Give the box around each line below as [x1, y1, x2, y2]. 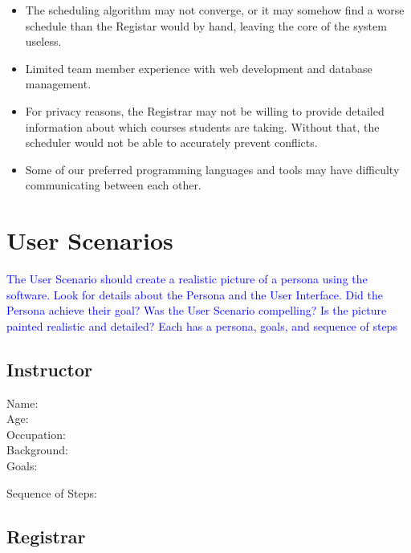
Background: [6, 441, 68, 458]
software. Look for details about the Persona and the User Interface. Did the [6, 286, 383, 303]
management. [25, 75, 92, 92]
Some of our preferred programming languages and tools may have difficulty [25, 161, 400, 177]
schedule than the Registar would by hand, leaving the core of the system [25, 17, 387, 34]
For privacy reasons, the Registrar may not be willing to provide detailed [25, 102, 385, 119]
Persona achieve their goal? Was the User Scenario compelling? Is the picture [6, 302, 387, 319]
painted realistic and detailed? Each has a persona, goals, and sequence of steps [6, 317, 397, 334]
